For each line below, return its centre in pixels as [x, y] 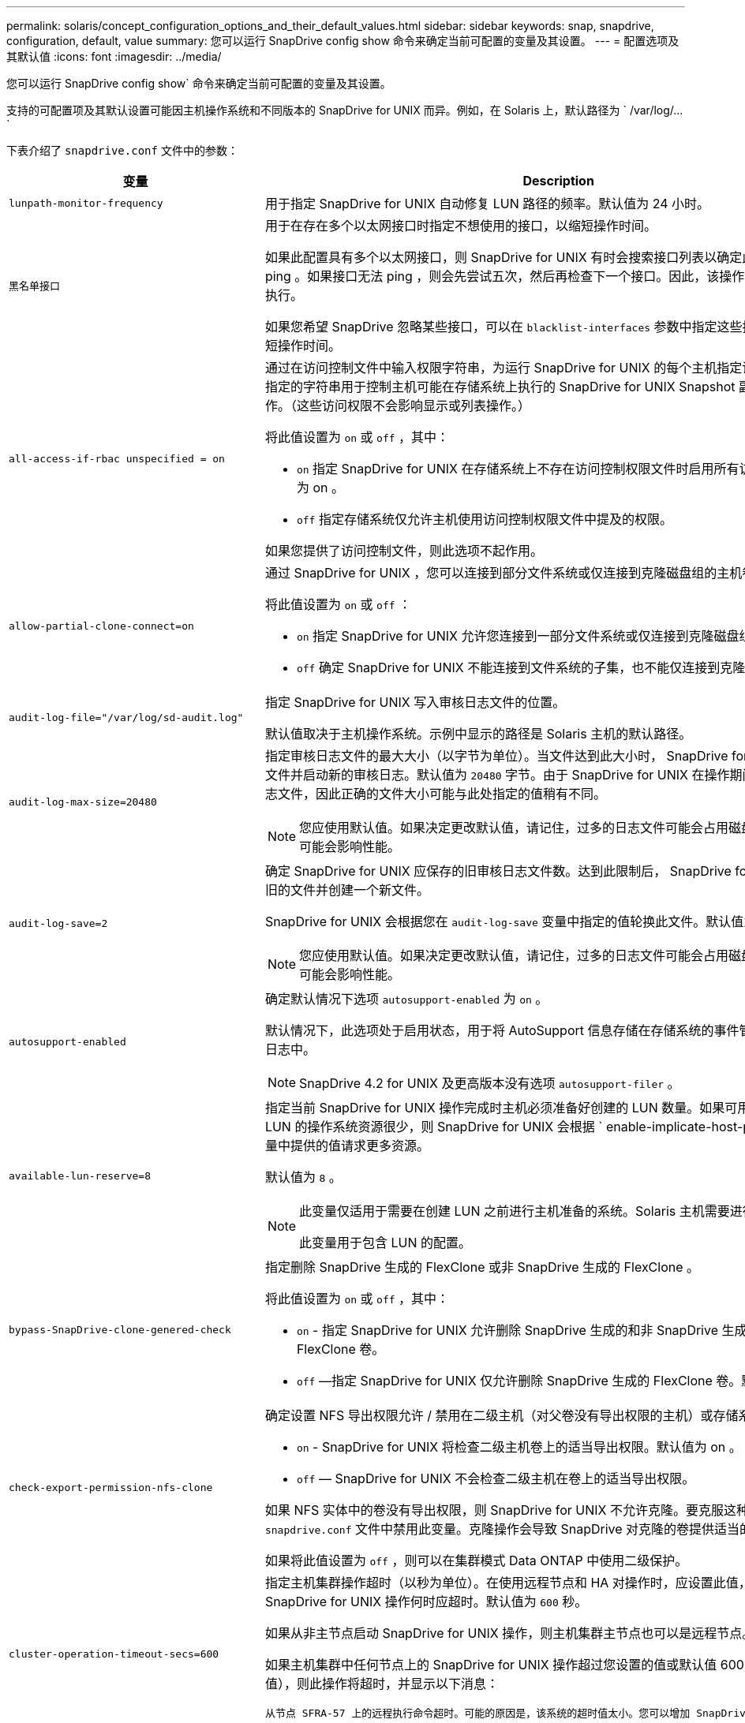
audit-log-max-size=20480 [83, 802]
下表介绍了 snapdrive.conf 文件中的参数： [122, 150]
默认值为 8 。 [303, 1177]
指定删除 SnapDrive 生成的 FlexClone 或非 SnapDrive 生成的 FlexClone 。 [482, 1267]
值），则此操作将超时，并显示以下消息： [382, 1684]
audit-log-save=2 [58, 923]
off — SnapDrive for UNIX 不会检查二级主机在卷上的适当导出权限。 [496, 1478]
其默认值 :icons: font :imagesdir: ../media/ [114, 56]
